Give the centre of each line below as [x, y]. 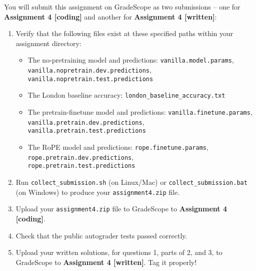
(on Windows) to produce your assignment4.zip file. [98, 192]
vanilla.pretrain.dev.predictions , [86, 121]
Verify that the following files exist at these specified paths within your [124, 33]
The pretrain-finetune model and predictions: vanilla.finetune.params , [140, 112]
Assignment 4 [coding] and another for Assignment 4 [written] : [110, 16]
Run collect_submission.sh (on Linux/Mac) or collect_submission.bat [131, 182]
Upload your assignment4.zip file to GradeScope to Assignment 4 [121, 209]
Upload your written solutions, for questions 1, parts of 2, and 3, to [119, 252]
